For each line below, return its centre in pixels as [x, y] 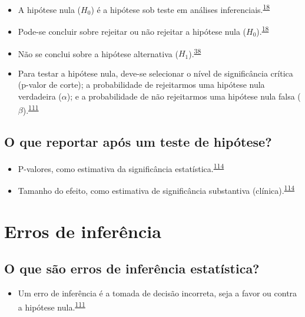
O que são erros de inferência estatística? [132, 268]
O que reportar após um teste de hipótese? [138, 142]
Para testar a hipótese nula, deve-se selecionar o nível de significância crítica [155, 73]
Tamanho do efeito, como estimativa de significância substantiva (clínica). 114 [156, 189]
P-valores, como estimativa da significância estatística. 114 [121, 167]
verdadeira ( [40, 96]
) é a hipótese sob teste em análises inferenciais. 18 [180, 9]
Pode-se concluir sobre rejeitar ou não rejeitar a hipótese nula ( [132, 31]
